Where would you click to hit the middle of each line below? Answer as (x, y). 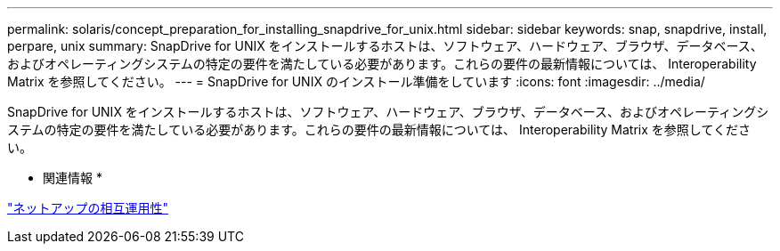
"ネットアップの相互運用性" (88, 208)
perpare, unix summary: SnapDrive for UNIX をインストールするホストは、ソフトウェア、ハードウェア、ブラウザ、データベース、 (385, 46)
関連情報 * (73, 178)
